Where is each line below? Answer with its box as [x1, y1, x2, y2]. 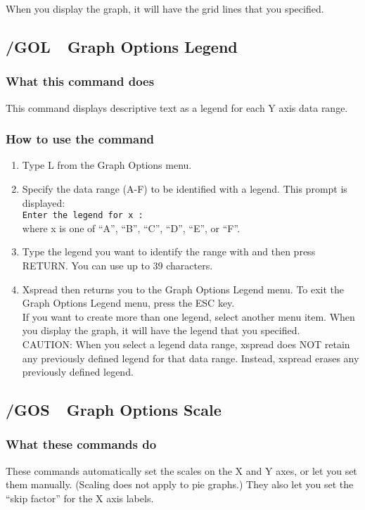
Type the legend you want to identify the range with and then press [22, 244, 316, 259]
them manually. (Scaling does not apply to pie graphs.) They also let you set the [6, 477, 354, 492]
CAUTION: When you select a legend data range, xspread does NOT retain [22, 337, 350, 351]
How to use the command [6, 130, 155, 148]
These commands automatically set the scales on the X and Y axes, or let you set [6, 463, 357, 478]
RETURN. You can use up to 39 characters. [22, 258, 213, 273]
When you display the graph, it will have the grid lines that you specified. [6, 1, 324, 15]
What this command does [6, 72, 155, 90]
